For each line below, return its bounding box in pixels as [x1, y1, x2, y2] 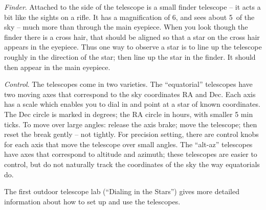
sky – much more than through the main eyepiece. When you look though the [4, 21, 248, 32]
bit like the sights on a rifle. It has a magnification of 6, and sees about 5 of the [4, 11, 255, 22]
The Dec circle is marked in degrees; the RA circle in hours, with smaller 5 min [4, 108, 253, 119]
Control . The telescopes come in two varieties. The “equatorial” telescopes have [4, 79, 253, 89]
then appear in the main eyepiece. [4, 61, 110, 72]
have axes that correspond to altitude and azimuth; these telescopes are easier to [4, 149, 257, 159]
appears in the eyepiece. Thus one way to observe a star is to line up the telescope [4, 41, 262, 52]
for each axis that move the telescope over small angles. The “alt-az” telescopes [4, 138, 253, 149]
